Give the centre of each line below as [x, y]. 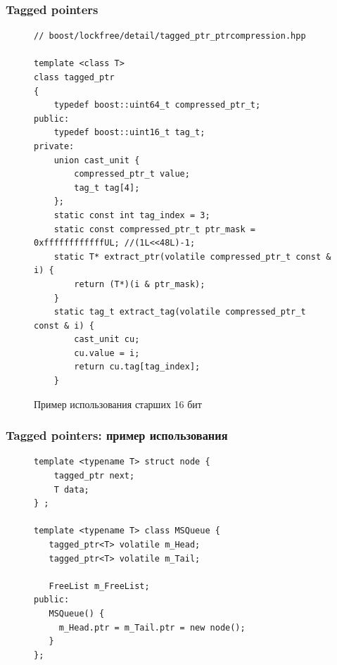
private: [54, 146]
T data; [71, 489]
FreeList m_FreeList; [99, 586]
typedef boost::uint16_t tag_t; [129, 133]
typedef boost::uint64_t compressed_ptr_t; [157, 105]
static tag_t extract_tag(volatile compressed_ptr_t [180, 312]
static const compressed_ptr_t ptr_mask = [154, 229]
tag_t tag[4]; [107, 188]
